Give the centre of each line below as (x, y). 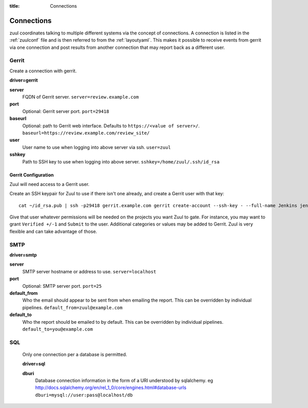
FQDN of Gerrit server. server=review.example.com (81, 97)
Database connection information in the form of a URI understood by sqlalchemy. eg (124, 381)
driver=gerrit (24, 80)
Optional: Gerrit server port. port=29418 (66, 111)
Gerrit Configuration (32, 175)
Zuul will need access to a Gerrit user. (50, 184)
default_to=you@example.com (58, 329)
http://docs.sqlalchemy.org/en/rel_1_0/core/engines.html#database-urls (111, 387)
